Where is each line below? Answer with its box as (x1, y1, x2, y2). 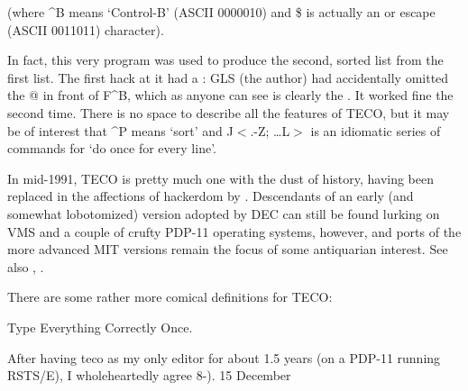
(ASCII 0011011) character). (7, 20, 164, 39)
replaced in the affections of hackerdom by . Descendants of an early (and (7, 186, 414, 205)
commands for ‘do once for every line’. (7, 139, 216, 158)
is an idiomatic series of (310, 121, 441, 140)
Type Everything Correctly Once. (7, 317, 193, 336)
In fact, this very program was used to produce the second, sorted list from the (7, 50, 444, 69)
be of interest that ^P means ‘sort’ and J (7, 121, 234, 140)
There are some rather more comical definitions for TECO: (7, 287, 333, 306)
